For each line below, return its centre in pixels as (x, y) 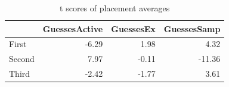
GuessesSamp (192, 28)
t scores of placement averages (115, 8)
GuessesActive (73, 28)
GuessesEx (133, 28)
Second (22, 59)
